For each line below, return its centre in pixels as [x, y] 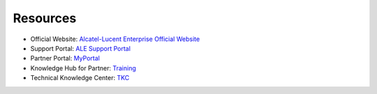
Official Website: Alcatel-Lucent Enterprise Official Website [115, 39]
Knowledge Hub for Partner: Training [83, 68]
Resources [45, 18]
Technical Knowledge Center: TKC [80, 78]
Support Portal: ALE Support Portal [80, 48]
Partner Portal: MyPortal [65, 58]
